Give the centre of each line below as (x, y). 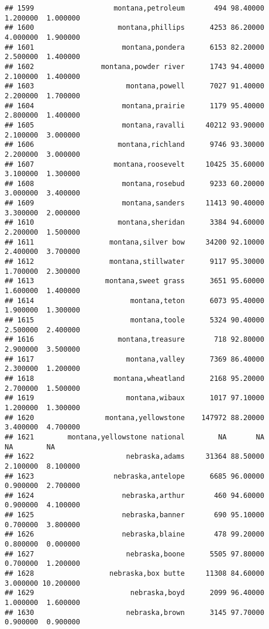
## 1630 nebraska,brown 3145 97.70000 (134, 612)
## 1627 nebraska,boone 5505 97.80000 (134, 554)
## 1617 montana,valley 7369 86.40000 (134, 359)
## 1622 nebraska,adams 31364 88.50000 (134, 457)
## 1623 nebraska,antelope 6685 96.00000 (134, 476)
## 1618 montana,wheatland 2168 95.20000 (134, 378)
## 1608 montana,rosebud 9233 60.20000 (134, 183)
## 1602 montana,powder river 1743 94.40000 (134, 66)
